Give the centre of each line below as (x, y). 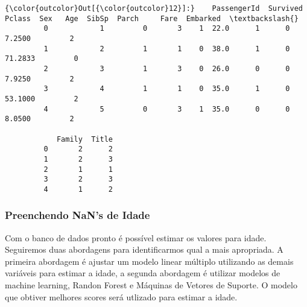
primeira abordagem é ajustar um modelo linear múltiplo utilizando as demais (149, 261)
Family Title (84, 139)
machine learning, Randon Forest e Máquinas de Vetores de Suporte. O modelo (151, 285)
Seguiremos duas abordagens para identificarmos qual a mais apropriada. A (144, 249)
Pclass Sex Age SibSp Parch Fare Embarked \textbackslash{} (152, 18)
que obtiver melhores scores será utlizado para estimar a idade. (121, 296)
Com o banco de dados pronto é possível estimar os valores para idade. (136, 237)
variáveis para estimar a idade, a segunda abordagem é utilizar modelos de (143, 273)
